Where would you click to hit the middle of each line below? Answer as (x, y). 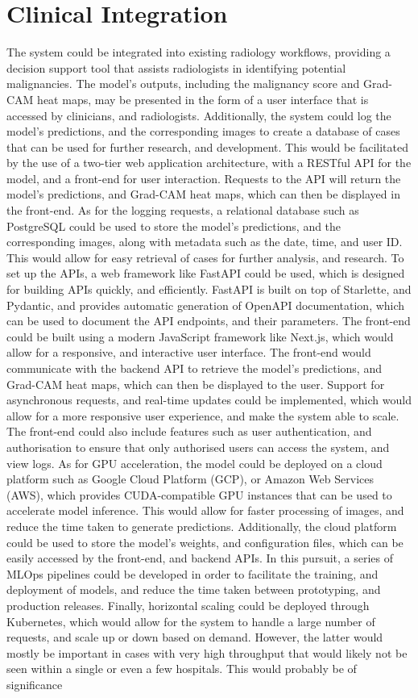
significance (35, 684)
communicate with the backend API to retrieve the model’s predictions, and (194, 368)
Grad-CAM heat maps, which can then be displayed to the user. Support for (196, 384)
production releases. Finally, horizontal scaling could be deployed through (188, 605)
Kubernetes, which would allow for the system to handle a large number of (191, 621)
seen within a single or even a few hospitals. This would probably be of (182, 669)
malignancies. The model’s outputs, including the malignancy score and (183, 84)
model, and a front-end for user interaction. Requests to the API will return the (204, 178)
